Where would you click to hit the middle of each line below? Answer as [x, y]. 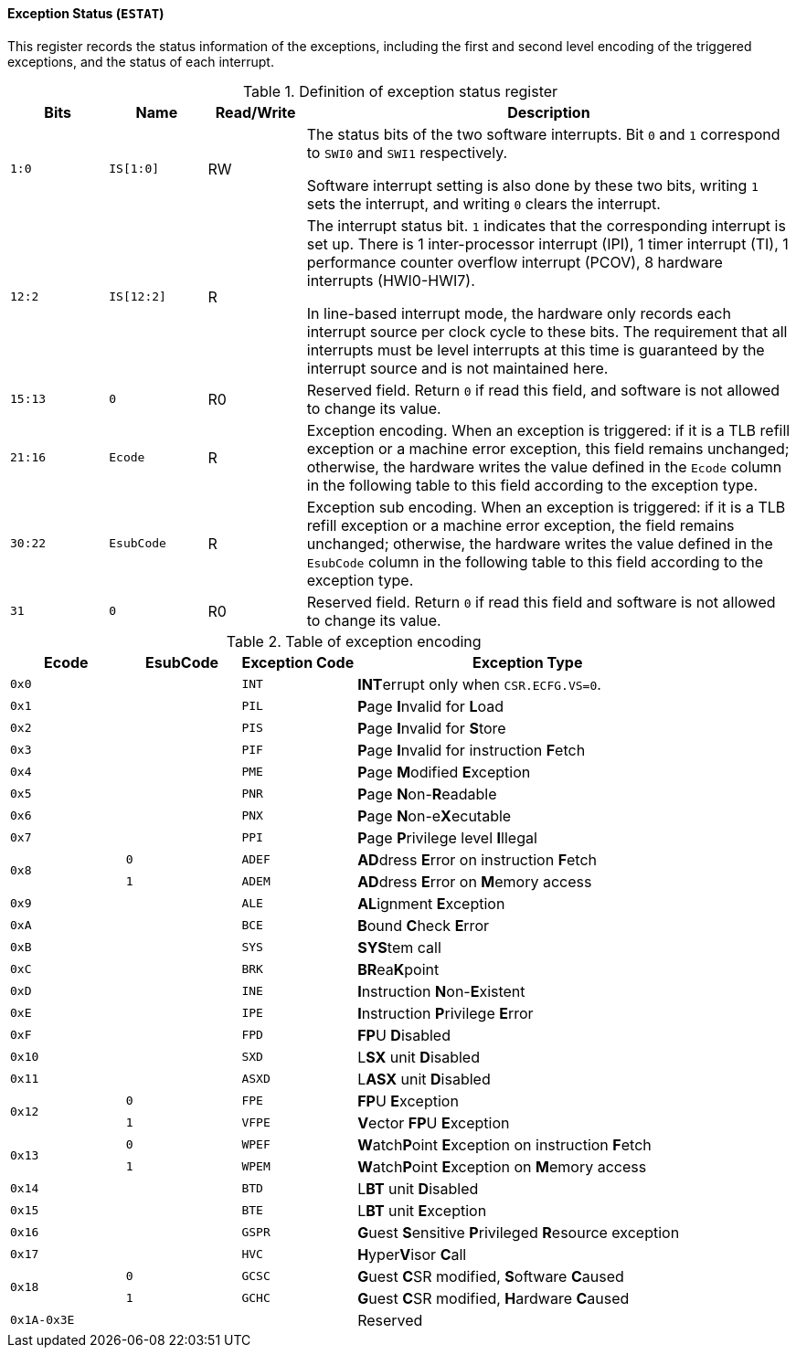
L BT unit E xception [422, 1210]
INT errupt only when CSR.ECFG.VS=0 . [479, 684]
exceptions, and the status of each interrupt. [141, 61]
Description [549, 112]
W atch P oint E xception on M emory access [502, 1166]
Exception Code [298, 662]
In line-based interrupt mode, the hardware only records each [519, 313]
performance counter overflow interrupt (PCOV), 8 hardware [515, 262]
